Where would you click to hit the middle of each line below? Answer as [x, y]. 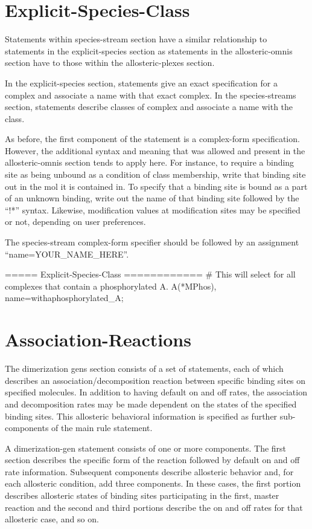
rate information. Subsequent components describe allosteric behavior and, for [149, 471]
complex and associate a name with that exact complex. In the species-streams [151, 95]
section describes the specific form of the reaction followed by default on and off [152, 460]
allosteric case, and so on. [52, 519]
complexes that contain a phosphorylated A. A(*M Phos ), [111, 286]
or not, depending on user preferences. [75, 222]
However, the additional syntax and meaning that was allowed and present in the [155, 150]
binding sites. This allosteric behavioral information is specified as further [141, 416]
